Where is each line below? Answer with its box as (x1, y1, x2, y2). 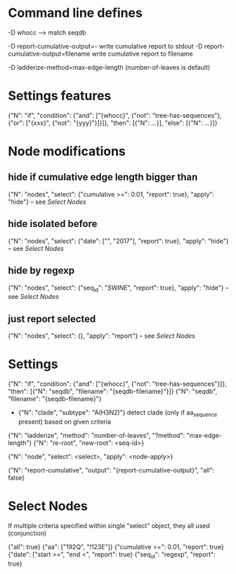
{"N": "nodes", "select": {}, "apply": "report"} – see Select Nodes (8, 331, 195, 340)
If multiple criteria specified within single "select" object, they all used (8, 521, 210, 530)
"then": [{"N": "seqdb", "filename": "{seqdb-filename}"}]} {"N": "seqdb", (8, 387, 218, 396)
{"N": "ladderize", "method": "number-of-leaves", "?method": (8, 431, 185, 439)
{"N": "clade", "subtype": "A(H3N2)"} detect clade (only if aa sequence (18, 408, 218, 418)
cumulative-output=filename (8, 49, 91, 58)
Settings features (8, 88, 112, 104)
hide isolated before (8, 218, 98, 230)
